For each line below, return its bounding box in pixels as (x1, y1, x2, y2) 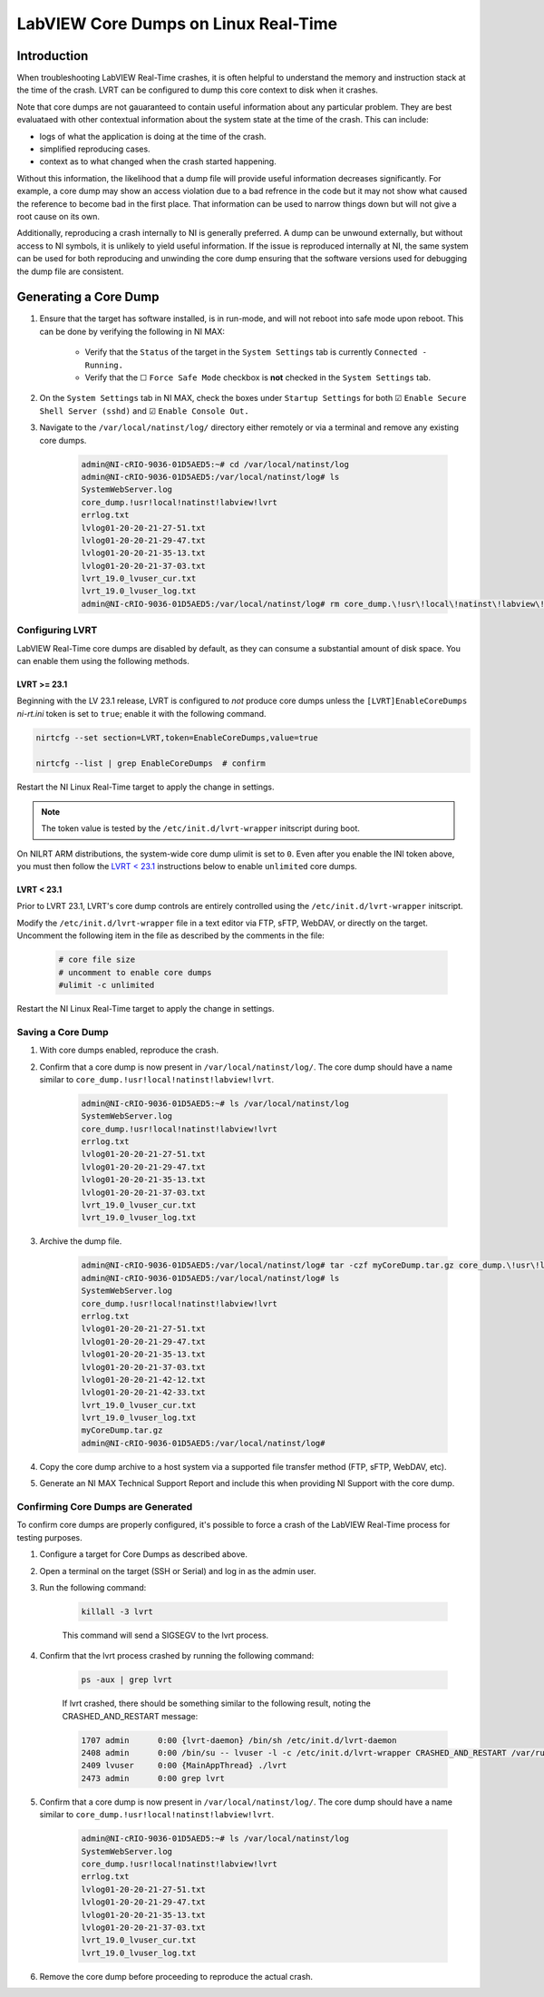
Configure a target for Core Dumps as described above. (39, 1549, 248, 1560)
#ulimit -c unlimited (58, 980, 155, 990)
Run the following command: (39, 1581, 147, 1592)
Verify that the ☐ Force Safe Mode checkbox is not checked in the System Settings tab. (84, 372, 431, 383)
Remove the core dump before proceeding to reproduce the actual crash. (39, 1971, 313, 1982)
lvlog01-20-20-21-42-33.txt (81, 1387, 206, 1397)
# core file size (58, 954, 136, 965)
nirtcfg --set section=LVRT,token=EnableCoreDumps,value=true (35, 732, 318, 743)
